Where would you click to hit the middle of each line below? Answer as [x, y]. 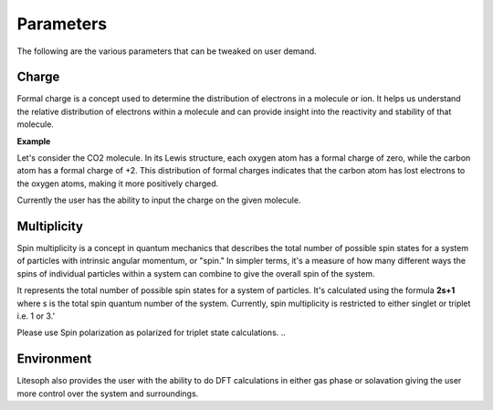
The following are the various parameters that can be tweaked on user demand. [167, 51]
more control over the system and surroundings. [108, 394]
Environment [54, 359]
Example [34, 141]
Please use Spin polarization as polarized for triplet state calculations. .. [152, 332]
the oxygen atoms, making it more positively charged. [118, 184]
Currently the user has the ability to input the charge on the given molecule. [159, 200]
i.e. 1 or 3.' [36, 316]
